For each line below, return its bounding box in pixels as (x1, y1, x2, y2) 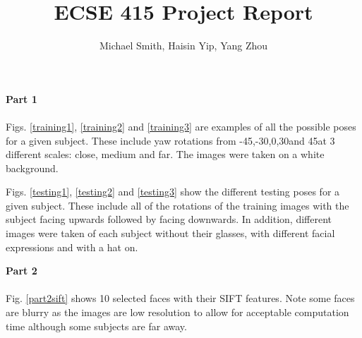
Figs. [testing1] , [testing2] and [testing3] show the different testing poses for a (6, 184, 340, 199)
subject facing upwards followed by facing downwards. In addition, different (6, 212, 332, 227)
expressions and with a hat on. (6, 239, 138, 254)
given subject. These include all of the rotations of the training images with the (6, 198, 349, 212)
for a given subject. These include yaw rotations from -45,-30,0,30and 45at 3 (6, 133, 335, 147)
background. (6, 160, 59, 175)
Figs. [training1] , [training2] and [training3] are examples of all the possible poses (6, 119, 356, 133)
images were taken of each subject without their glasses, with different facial (6, 226, 335, 241)
